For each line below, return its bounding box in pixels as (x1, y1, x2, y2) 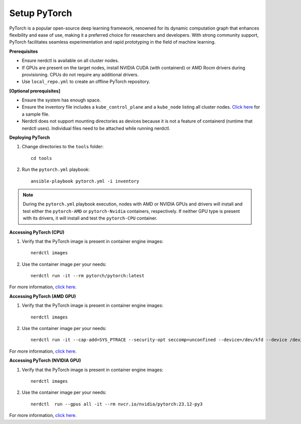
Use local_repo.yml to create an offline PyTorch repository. (22, 78, 150, 85)
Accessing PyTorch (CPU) (9, 229, 65, 235)
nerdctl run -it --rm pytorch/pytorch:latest (31, 273, 145, 279)
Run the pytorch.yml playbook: (22, 166, 90, 173)
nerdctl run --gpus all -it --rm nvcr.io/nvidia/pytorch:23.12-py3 (31, 401, 203, 407)
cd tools (31, 155, 52, 161)
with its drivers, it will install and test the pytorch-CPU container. (23, 215, 158, 221)
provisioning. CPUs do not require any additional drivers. (22, 71, 139, 77)
